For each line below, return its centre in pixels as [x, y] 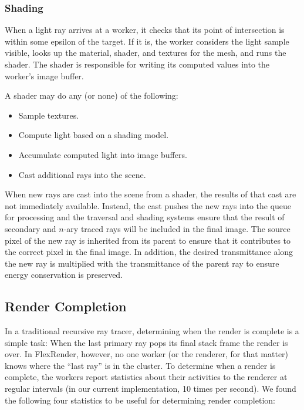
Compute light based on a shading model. [94, 135]
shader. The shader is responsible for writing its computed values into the [137, 64]
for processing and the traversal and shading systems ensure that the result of [145, 217]
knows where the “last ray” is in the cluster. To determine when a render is [140, 365]
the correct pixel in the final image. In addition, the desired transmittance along [149, 252]
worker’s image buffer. [44, 75]
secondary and [31, 228]
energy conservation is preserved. [64, 275]
